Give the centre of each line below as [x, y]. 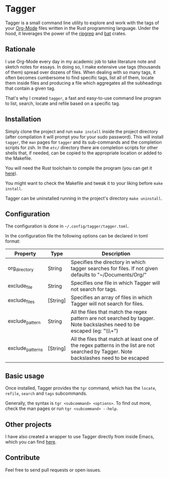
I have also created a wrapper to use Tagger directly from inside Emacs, [80, 436]
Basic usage [25, 376]
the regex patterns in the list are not [113, 345]
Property [25, 254]
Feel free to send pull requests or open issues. [53, 470]
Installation [23, 119]
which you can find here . [31, 442]
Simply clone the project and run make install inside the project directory [82, 131]
